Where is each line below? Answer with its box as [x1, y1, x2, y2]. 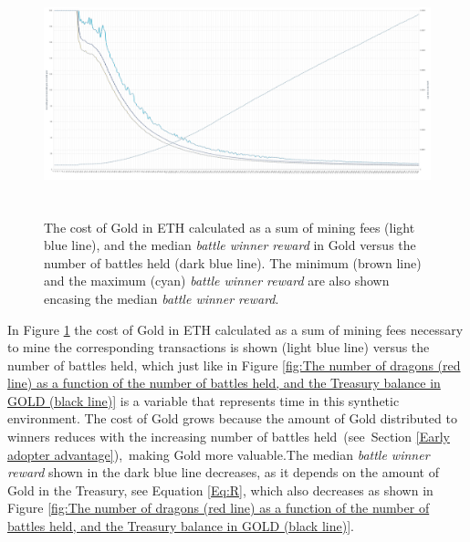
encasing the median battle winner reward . [44, 288, 279, 307]
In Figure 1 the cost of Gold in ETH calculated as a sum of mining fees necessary [7, 319, 464, 339]
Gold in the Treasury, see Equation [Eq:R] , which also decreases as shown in [7, 480, 433, 499]
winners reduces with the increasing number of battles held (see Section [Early [7, 427, 450, 446]
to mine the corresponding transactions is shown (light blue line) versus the [7, 338, 430, 357]
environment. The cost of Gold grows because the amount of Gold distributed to [7, 409, 457, 428]
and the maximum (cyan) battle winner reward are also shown [44, 271, 390, 290]
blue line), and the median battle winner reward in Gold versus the [44, 235, 416, 255]
